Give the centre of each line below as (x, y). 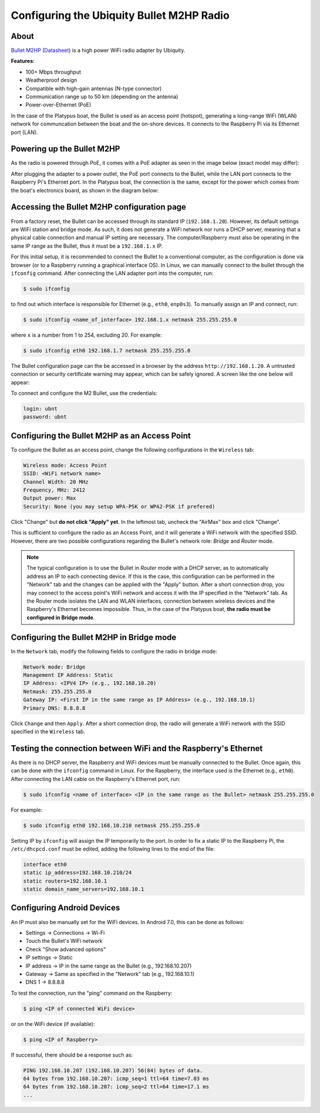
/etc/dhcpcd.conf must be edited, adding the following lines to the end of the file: (113, 849)
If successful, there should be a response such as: (72, 1055)
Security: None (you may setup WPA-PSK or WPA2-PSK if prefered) (119, 506)
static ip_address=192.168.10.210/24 (78, 873)
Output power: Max (50, 498)
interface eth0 (45, 864)
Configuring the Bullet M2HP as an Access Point (101, 436)
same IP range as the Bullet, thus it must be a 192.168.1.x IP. (87, 246)
